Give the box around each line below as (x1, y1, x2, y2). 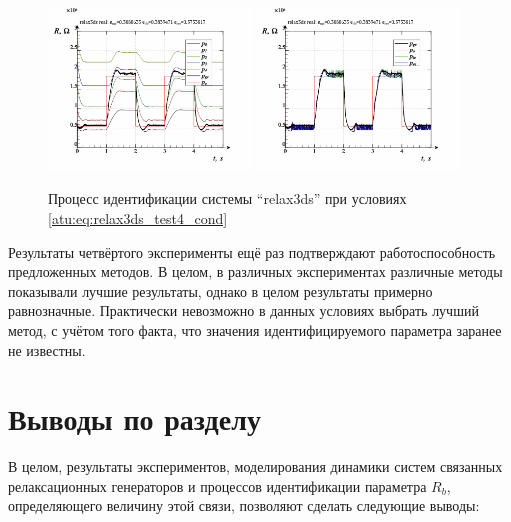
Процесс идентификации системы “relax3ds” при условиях (48, 188, 407, 209)
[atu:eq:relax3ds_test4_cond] (48, 208, 228, 228)
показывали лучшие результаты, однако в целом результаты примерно (8, 280, 433, 301)
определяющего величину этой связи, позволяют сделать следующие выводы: (8, 495, 480, 516)
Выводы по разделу (8, 398, 261, 439)
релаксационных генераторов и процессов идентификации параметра (8, 475, 427, 496)
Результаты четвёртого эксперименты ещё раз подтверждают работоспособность (8, 241, 496, 262)
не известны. (8, 339, 86, 360)
